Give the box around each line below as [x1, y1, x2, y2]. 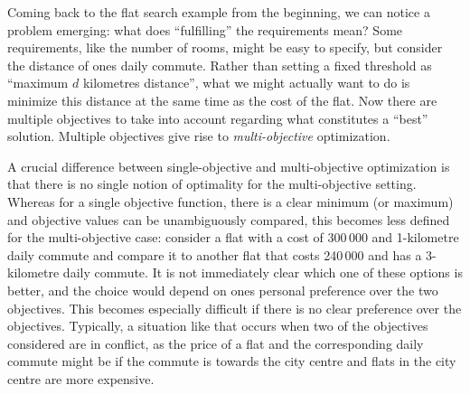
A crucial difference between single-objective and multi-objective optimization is [7, 156, 450, 175]
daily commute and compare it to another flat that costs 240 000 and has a [7, 245, 422, 264]
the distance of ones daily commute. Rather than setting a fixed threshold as [7, 55, 432, 74]
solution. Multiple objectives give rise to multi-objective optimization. [7, 127, 390, 145]
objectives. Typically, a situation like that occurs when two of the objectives [7, 316, 428, 335]
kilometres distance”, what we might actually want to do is [82, 73, 410, 92]
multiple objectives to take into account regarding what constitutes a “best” [7, 108, 428, 127]
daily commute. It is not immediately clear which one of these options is [62, 263, 463, 282]
